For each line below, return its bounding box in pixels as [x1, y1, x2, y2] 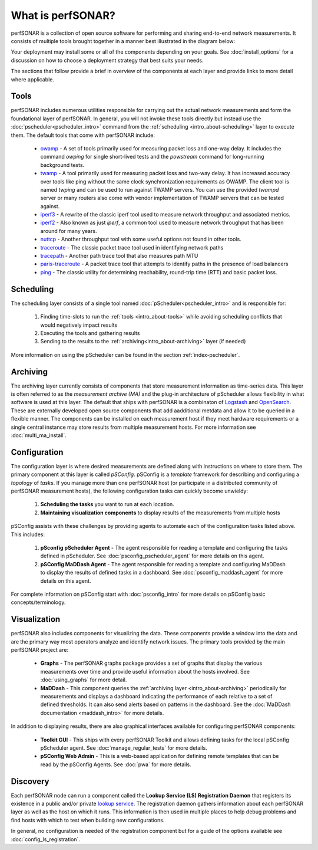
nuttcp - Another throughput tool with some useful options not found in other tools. [40, 236, 241, 243]
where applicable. [11, 76, 54, 83]
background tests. [40, 161, 85, 168]
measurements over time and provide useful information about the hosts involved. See [40, 668, 250, 675]
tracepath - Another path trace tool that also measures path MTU [40, 252, 198, 260]
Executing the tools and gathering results [40, 329, 140, 336]
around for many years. [40, 227, 97, 234]
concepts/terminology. [11, 599, 66, 606]
